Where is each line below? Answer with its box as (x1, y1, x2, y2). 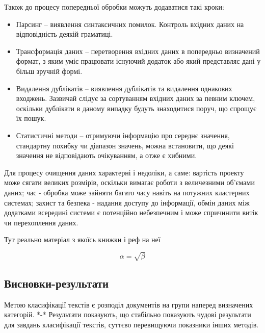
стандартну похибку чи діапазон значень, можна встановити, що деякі (16, 140, 234, 150)
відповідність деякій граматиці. (16, 29, 113, 39)
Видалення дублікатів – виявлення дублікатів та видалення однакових (16, 83, 232, 93)
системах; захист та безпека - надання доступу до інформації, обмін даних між (4, 197, 250, 208)
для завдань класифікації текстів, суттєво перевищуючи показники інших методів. (4, 319, 259, 329)
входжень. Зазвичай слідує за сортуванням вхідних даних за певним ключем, (16, 93, 255, 104)
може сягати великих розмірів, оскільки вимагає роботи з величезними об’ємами (4, 177, 255, 188)
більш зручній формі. (16, 65, 83, 76)
